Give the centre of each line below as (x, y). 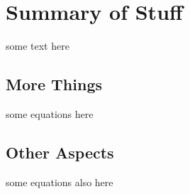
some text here (38, 46)
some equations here (50, 113)
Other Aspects (60, 152)
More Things (54, 84)
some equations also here (60, 182)
